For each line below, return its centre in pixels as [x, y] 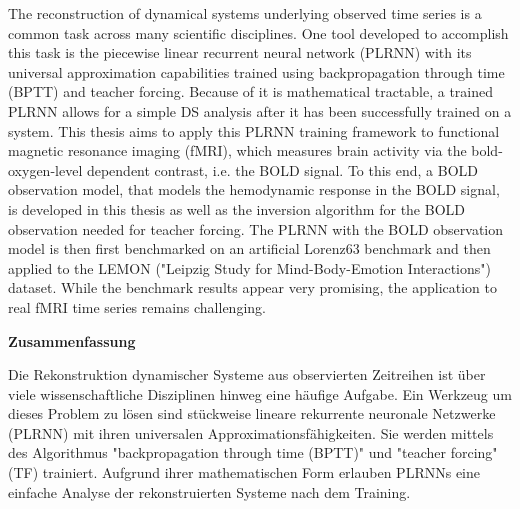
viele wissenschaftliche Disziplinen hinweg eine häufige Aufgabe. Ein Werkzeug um [260, 393]
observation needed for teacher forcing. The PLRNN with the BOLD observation [256, 228]
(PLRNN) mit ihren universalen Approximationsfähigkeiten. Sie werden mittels [251, 432]
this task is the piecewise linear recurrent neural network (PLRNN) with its [240, 52]
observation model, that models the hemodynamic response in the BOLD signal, [254, 189]
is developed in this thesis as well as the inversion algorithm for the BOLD [236, 208]
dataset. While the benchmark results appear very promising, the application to [252, 287]
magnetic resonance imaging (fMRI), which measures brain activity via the [237, 150]
